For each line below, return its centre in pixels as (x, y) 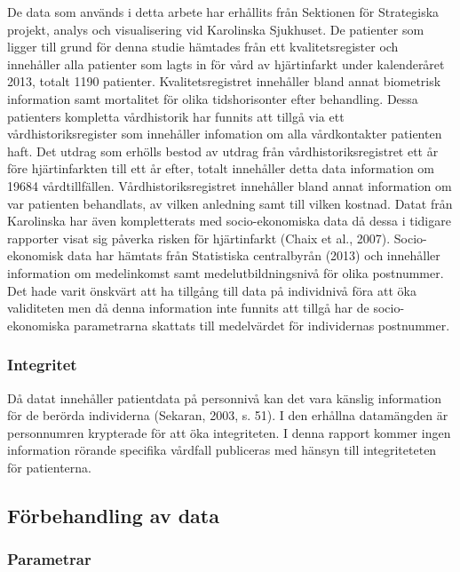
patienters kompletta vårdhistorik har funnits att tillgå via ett (176, 116)
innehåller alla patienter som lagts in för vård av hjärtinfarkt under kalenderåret (226, 64)
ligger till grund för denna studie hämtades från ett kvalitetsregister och (203, 47)
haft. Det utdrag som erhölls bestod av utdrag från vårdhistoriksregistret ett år (223, 151)
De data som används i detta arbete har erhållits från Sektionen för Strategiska (223, 12)
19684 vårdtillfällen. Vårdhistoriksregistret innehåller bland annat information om (230, 185)
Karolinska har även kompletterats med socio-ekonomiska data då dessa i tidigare (229, 221)
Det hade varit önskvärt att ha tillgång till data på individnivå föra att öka (212, 290)
